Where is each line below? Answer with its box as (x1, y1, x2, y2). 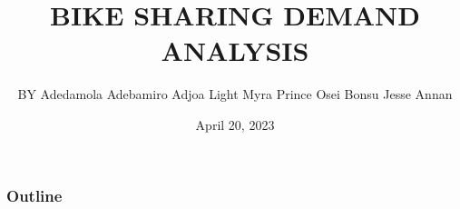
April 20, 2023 (195, 114, 275, 134)
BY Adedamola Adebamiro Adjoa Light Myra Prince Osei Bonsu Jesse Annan (17, 85, 453, 104)
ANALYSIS (161, 32, 309, 69)
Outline (6, 184, 63, 206)
